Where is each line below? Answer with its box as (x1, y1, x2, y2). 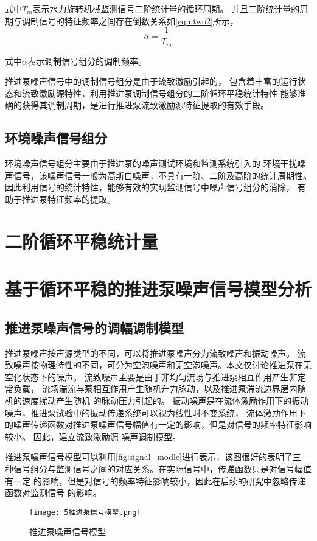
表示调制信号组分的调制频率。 (27, 54, 147, 67)
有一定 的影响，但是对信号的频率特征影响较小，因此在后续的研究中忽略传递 (5, 474, 306, 487)
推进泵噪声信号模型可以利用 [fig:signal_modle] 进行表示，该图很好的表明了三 (5, 450, 301, 463)
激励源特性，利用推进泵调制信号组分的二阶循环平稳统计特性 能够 (38, 86, 298, 99)
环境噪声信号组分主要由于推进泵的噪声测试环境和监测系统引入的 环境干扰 (5, 157, 298, 170)
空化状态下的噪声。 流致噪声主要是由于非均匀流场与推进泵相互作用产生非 (5, 370, 298, 383)
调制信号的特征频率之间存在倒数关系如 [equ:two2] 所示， (21, 14, 239, 27)
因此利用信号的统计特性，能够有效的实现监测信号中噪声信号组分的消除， (5, 181, 294, 194)
